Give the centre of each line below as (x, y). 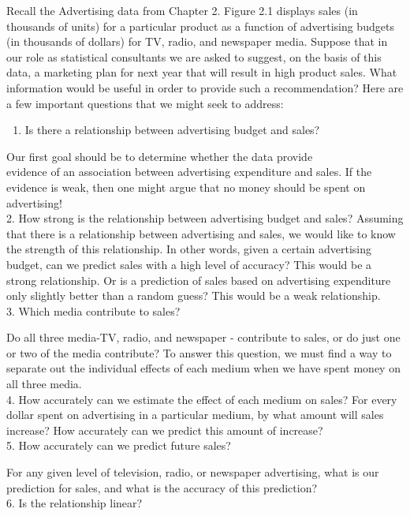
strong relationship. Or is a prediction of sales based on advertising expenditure (199, 280)
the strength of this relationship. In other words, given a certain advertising (189, 249)
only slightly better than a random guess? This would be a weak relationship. (194, 295)
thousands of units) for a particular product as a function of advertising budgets (200, 26)
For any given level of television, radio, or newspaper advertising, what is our (193, 472)
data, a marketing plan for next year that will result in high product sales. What (202, 72)
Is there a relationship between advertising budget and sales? (172, 130)
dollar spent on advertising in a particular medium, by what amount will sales (195, 415)
